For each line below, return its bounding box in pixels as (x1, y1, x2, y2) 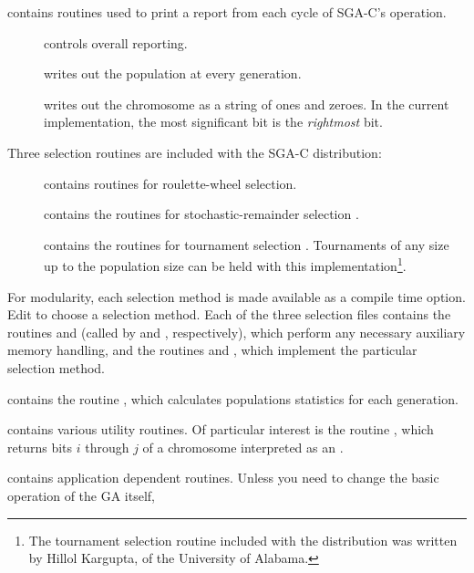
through (85, 437, 129, 456)
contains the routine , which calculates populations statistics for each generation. (7, 389, 459, 408)
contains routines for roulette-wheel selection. (44, 173, 297, 193)
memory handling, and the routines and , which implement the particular (7, 340, 417, 359)
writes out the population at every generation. (44, 64, 302, 83)
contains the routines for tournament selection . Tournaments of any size (44, 234, 449, 254)
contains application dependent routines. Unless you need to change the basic (7, 468, 439, 487)
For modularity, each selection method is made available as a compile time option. (7, 286, 466, 306)
